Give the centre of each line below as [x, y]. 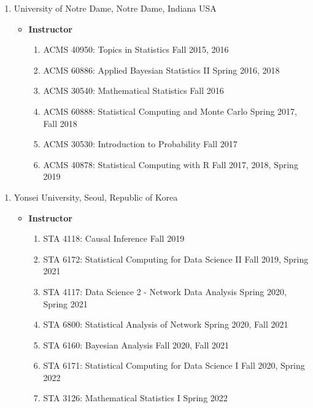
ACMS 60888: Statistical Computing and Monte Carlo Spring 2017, [170, 111]
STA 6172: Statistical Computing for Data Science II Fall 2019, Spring [176, 259]
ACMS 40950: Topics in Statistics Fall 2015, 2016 [136, 49]
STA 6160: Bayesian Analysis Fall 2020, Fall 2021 [136, 344]
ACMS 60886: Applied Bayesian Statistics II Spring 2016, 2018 [161, 70]
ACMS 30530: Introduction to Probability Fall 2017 [140, 144]
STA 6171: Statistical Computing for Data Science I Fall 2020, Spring [174, 365]
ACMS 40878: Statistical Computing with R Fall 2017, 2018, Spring [171, 164]
